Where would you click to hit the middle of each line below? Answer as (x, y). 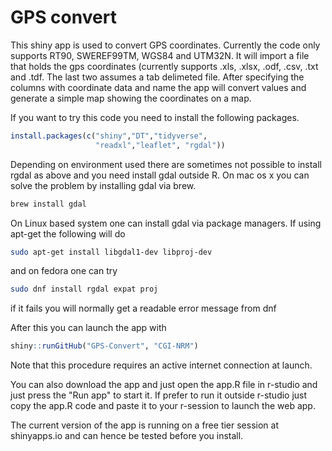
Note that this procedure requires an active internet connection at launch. (161, 365)
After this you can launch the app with (88, 328)
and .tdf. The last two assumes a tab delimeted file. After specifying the (157, 77)
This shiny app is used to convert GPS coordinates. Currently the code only (165, 45)
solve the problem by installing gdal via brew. (103, 185)
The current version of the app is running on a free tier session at (144, 425)
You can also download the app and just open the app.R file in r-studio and (164, 385)
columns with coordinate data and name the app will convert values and (158, 87)
